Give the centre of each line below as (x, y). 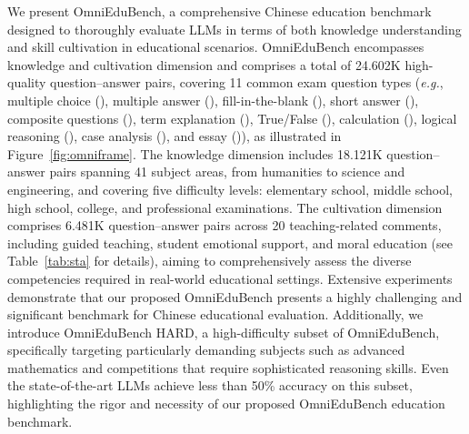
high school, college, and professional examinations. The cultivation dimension (225, 207)
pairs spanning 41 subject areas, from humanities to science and (227, 172)
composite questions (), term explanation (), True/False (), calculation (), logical (232, 118)
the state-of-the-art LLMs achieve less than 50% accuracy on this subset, (210, 385)
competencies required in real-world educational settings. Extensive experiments (230, 278)
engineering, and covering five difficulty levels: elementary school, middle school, (230, 189)
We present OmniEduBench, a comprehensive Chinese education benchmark (220, 11)
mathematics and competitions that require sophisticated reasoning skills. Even (228, 367)
